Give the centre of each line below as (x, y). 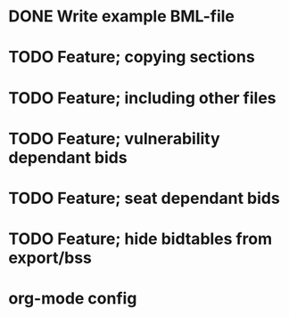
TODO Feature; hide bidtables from (140, 239)
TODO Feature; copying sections (132, 57)
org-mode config (73, 299)
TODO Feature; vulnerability (114, 138)
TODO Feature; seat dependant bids (144, 198)
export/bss (50, 258)
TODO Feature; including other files (143, 98)
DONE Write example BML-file (122, 16)
